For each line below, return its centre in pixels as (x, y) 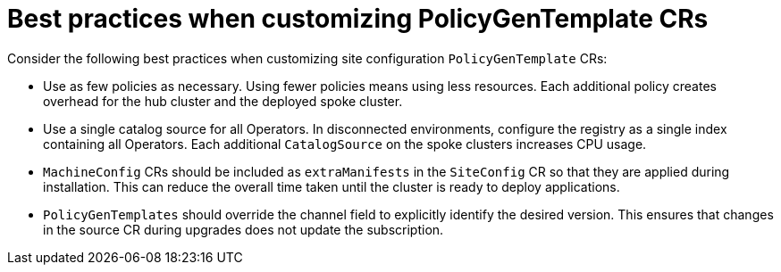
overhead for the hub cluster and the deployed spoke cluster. (223, 101)
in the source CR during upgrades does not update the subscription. (244, 229)
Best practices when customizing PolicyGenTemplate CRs (358, 19)
